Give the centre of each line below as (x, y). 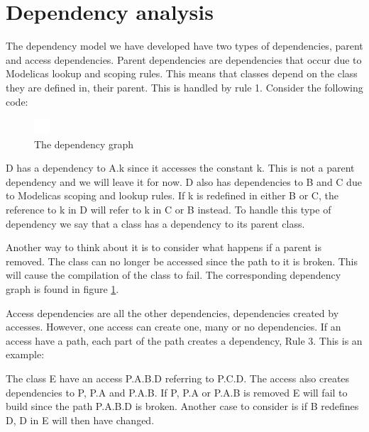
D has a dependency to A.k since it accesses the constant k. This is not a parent (180, 168)
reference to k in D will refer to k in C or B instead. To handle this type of (169, 210)
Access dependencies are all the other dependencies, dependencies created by (172, 312)
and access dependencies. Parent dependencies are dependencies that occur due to (184, 59)
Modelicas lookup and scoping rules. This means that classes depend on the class (182, 73)
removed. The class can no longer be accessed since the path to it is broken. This (182, 261)
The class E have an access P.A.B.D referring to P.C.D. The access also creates (178, 378)
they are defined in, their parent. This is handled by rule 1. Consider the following (184, 87)
